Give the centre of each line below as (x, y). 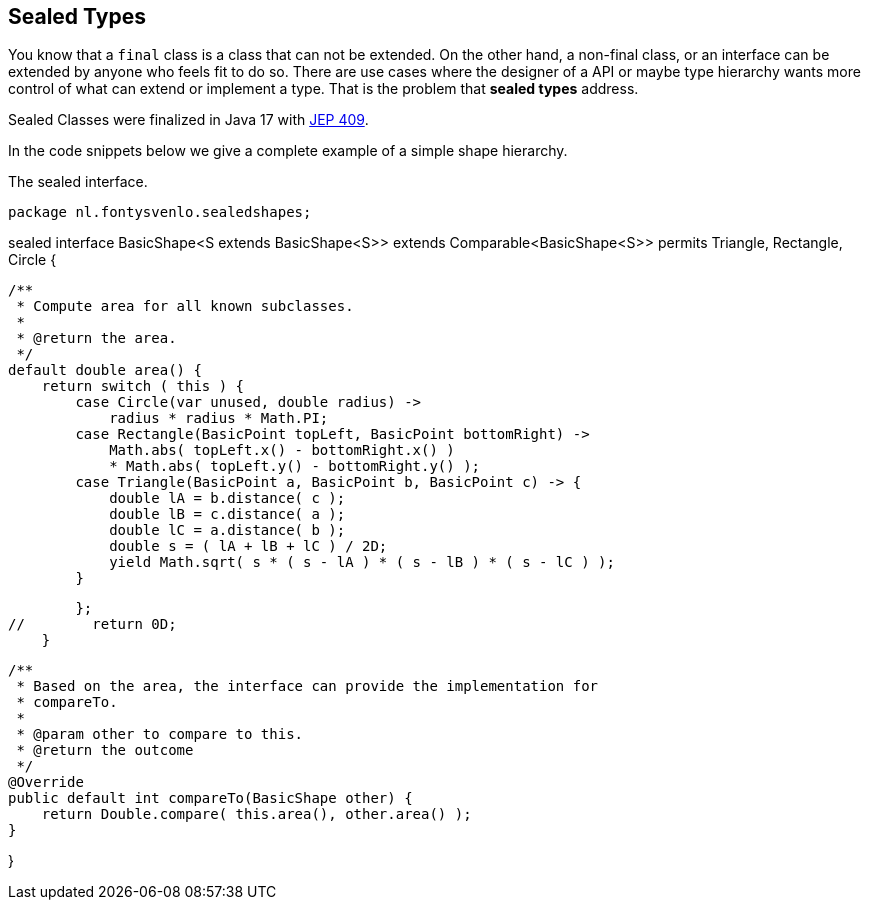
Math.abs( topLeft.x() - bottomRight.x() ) (282, 450)
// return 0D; (92, 624)
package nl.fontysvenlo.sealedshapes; (160, 212)
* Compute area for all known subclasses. (185, 306)
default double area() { (105, 370)
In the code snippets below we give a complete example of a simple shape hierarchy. (288, 151)
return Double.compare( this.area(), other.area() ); (256, 814)
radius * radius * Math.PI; (219, 418)
